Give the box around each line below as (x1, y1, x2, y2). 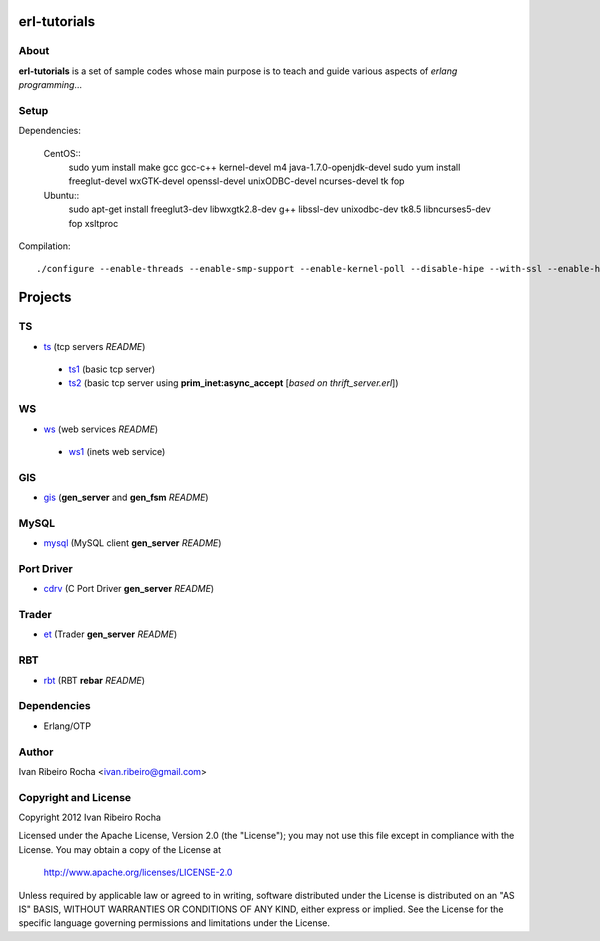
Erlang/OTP (43, 720, 92, 732)
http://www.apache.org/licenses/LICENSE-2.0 (43, 866, 233, 879)
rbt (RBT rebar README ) (43, 674, 145, 686)
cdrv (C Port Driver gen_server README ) (43, 583, 215, 595)
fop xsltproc (68, 217, 119, 229)
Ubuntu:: (43, 189, 80, 201)
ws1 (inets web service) (68, 445, 166, 457)
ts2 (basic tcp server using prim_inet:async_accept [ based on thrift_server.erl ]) (68, 377, 399, 389)
